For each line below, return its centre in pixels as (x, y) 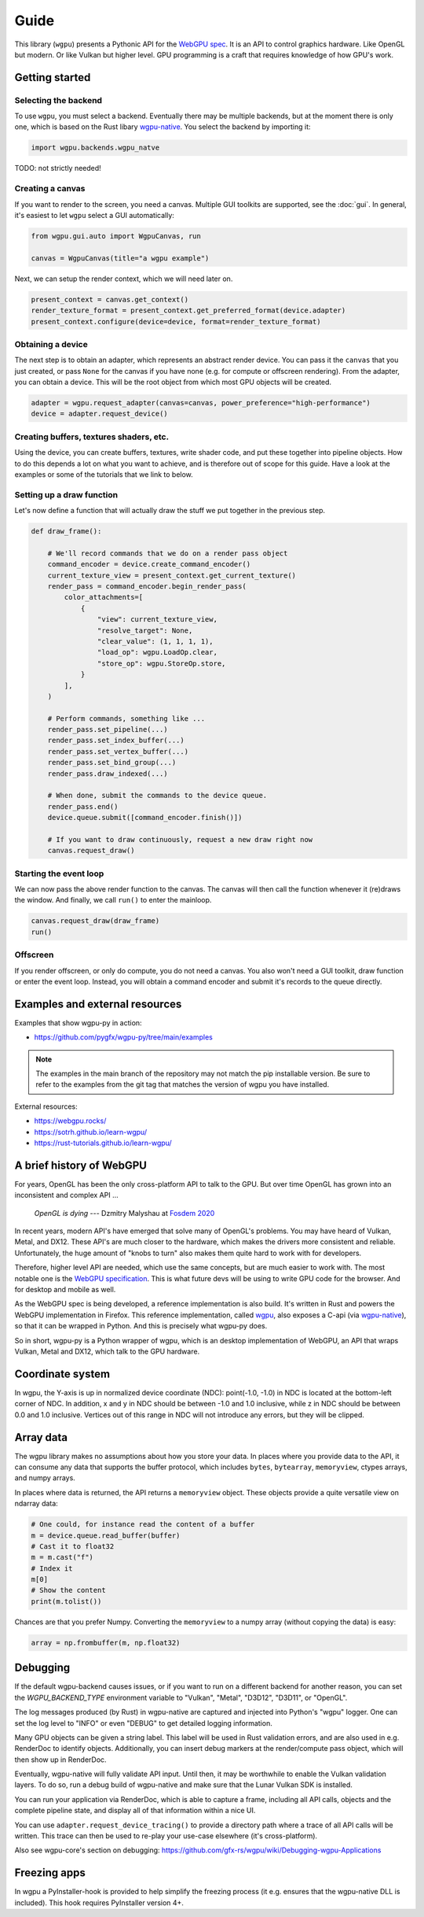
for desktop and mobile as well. (65, 1290)
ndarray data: (36, 1504)
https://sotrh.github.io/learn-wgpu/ (91, 1132)
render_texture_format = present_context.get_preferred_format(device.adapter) (188, 310)
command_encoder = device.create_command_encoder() (149, 564)
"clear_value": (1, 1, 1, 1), (155, 641)
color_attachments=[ (104, 597)
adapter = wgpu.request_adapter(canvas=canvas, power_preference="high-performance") (201, 403)
